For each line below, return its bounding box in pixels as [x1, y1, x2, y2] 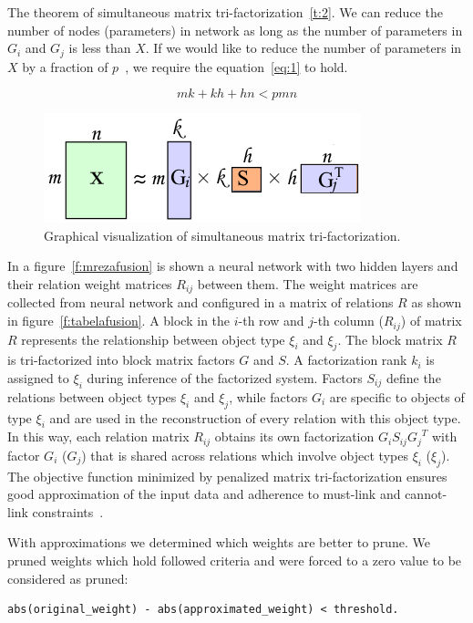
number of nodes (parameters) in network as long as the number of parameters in [7, 20, 463, 39]
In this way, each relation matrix [7, 427, 190, 446]
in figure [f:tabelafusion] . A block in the [7, 311, 231, 330]
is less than [68, 38, 131, 57]
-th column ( [313, 311, 384, 330]
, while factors [229, 387, 308, 406]
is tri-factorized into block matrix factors [7, 350, 235, 369]
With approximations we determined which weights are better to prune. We [7, 533, 430, 552]
